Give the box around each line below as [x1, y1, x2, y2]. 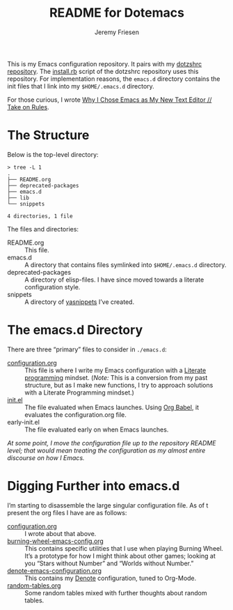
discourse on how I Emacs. [7, 453, 85, 462]
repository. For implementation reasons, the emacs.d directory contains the [7, 75, 220, 83]
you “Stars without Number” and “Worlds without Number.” [24, 559, 194, 567]
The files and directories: [7, 224, 79, 233]
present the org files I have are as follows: [7, 508, 127, 517]
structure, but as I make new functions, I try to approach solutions [24, 381, 214, 389]
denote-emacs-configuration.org [7, 566, 102, 574]
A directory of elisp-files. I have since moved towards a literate [24, 275, 204, 284]
